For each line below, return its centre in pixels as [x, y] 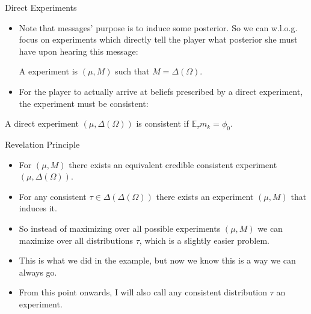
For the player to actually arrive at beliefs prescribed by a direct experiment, [161, 91]
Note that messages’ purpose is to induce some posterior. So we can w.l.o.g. [158, 27]
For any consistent [53, 196]
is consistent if [162, 123]
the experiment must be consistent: [84, 103]
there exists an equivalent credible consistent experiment [173, 164]
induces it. [38, 208]
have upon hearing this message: [79, 51]
